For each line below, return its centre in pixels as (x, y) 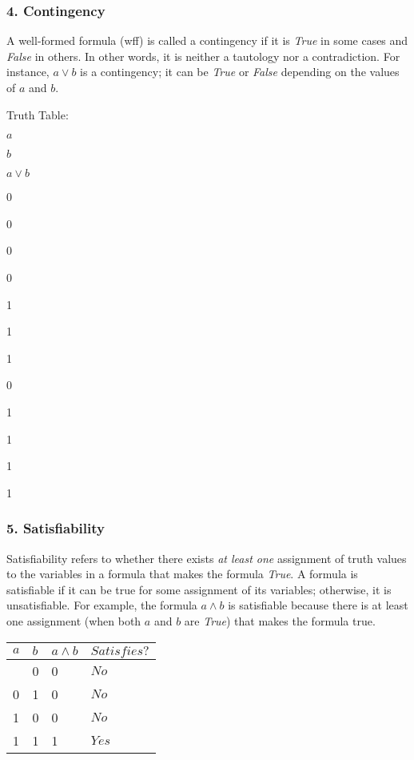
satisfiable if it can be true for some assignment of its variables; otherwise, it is (199, 589)
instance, (28, 72)
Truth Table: (38, 114)
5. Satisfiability (56, 528)
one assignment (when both (74, 620)
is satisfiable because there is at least (318, 605)
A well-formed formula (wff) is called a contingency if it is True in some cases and (207, 40)
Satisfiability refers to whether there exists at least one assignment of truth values (207, 558)
